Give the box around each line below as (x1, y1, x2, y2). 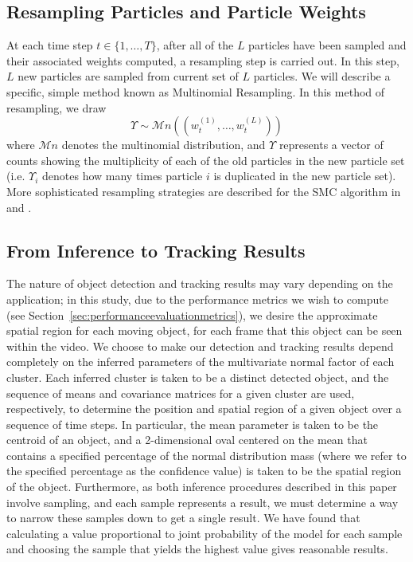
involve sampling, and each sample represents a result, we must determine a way (6, 493, 399, 510)
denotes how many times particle (42, 167, 203, 184)
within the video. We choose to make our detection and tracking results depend (6, 337, 394, 354)
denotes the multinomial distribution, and (61, 136, 266, 153)
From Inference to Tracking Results (6, 238, 306, 262)
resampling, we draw (6, 99, 107, 116)
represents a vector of (279, 136, 384, 153)
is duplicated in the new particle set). (213, 167, 396, 184)
